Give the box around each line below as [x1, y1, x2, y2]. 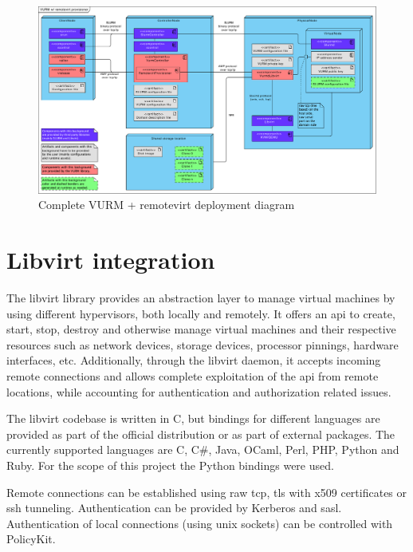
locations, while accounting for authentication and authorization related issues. [6, 383, 391, 400]
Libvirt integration [6, 243, 215, 276]
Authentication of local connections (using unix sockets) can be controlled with [6, 515, 393, 531]
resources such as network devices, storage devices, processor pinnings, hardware [6, 336, 399, 353]
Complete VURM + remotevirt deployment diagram [38, 196, 295, 213]
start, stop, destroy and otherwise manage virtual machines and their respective [6, 321, 396, 337]
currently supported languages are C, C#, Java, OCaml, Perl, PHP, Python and [6, 441, 399, 458]
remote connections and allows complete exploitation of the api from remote [6, 368, 379, 384]
